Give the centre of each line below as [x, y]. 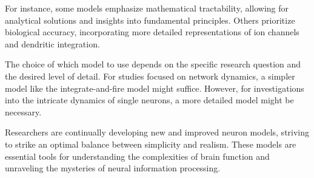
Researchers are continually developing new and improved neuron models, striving [157, 132]
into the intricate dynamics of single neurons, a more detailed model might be [149, 100]
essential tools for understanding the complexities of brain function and [137, 156]
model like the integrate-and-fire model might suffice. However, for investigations [155, 88]
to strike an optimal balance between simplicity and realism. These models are [151, 144]
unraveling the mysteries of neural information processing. [113, 168]
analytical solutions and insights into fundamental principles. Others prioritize [150, 20]
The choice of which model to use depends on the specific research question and [153, 64]
